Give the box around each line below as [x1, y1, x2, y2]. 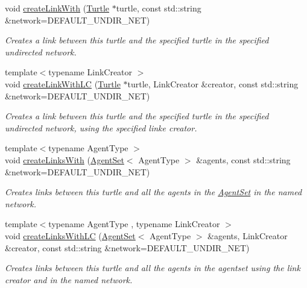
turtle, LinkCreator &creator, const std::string [127, 77, 299, 90]
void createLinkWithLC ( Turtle [5, 77, 121, 90]
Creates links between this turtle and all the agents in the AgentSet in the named [5, 186, 302, 198]
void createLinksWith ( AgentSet [5, 153, 124, 166]
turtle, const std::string [116, 2, 201, 14]
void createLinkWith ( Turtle [5, 2, 109, 14]
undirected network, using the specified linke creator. [5, 121, 197, 134]
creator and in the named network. [5, 273, 133, 286]
